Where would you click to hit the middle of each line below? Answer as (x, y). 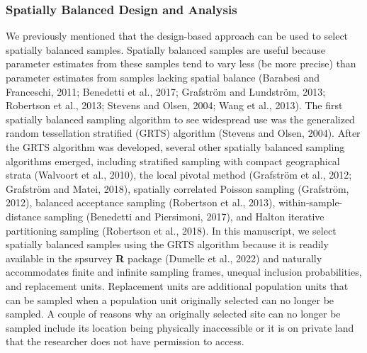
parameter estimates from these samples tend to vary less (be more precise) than (181, 63)
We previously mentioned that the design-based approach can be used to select (177, 36)
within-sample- (310, 202)
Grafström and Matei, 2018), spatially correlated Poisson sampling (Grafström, (177, 188)
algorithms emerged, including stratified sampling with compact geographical (173, 161)
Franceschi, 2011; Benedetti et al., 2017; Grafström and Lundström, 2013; (166, 91)
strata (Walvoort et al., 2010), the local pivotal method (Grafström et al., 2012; (179, 175)
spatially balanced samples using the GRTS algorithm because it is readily (167, 244)
